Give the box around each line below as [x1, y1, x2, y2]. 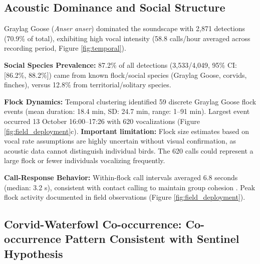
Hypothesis [4, 245, 63, 261]
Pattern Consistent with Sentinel [65, 231, 239, 246]
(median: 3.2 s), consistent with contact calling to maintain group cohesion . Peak [4, 182, 255, 192]
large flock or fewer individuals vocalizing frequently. [4, 155, 165, 166]
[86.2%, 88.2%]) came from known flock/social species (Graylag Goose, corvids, [4, 69, 247, 80]
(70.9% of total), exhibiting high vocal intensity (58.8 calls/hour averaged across [4, 33, 250, 43]
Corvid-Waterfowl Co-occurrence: [4, 216, 182, 232]
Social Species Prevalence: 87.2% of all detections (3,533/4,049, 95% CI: [4, 59, 237, 70]
